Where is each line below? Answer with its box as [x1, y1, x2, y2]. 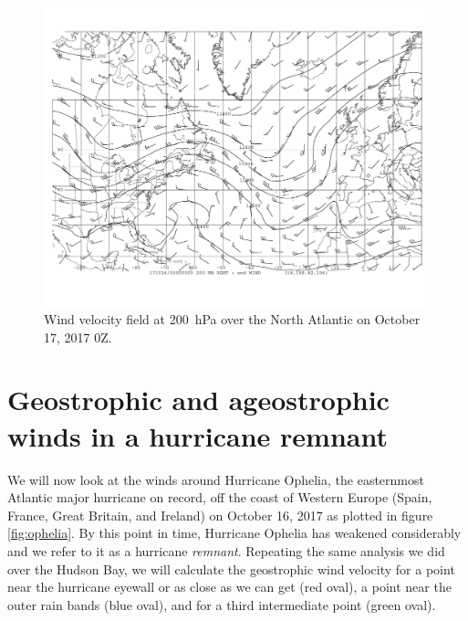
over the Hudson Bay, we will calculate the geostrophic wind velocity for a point [7, 559, 455, 578]
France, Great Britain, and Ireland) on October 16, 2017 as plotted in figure [7, 505, 433, 524]
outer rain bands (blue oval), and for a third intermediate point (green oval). [7, 595, 436, 614]
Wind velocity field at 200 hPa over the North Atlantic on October [44, 310, 421, 329]
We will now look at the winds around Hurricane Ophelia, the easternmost [7, 469, 424, 489]
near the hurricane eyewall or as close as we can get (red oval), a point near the [7, 577, 452, 596]
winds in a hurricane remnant [7, 416, 388, 454]
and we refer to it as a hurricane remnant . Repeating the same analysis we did [7, 541, 445, 560]
